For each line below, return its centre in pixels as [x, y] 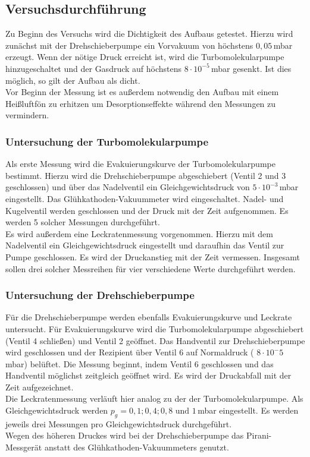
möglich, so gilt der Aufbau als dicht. [73, 80]
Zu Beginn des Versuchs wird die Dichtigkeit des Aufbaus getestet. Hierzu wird [149, 34]
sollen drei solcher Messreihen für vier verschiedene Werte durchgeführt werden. [151, 268]
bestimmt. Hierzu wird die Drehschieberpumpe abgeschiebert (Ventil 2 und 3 [146, 175]
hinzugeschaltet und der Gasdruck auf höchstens [94, 68]
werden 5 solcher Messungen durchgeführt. [83, 222]
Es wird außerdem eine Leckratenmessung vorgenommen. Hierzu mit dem [139, 233]
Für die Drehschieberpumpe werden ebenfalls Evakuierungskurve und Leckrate [149, 317]
